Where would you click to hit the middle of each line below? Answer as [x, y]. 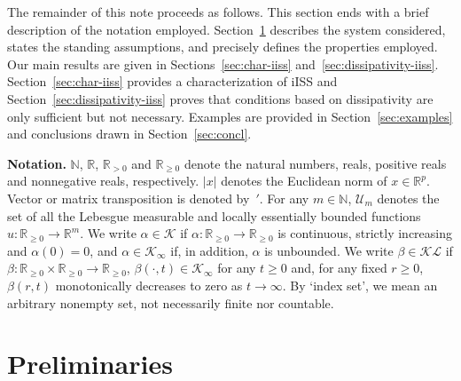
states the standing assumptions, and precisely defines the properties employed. [223, 47]
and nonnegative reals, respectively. [103, 181]
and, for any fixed [339, 268]
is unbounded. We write [329, 250]
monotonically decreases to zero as [149, 285]
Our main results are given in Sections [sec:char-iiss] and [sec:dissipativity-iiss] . [223, 63]
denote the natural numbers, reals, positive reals [315, 163]
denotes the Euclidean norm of [304, 181]
